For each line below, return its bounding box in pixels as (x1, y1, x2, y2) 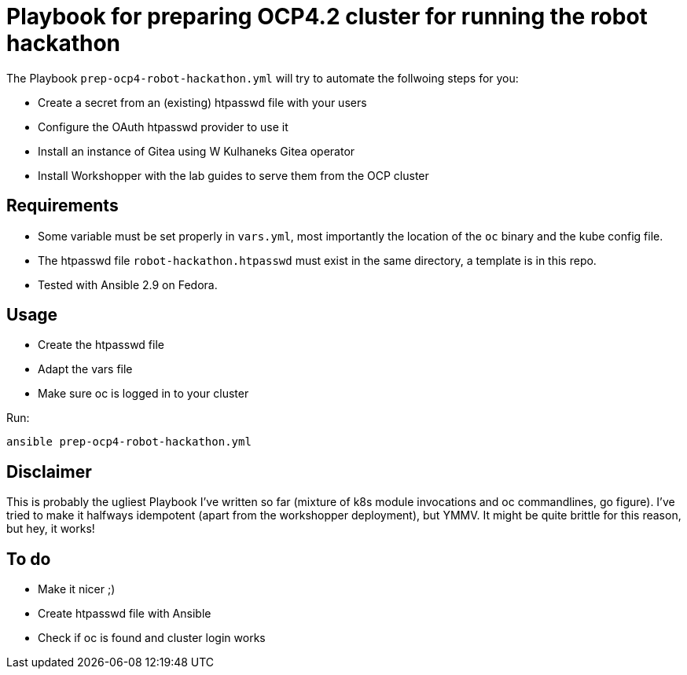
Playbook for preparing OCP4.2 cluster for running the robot (6, 3, 648, 30)
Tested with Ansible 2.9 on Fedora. (38, 277, 218, 292)
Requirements (6, 196, 119, 216)
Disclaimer (6, 461, 92, 482)
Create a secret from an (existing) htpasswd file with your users (38, 95, 367, 109)
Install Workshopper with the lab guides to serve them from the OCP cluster (38, 168, 429, 182)
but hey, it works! (6, 522, 95, 536)
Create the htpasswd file (38, 338, 164, 352)
